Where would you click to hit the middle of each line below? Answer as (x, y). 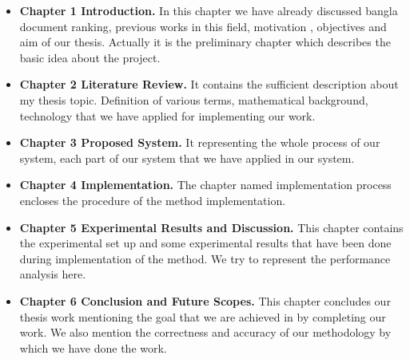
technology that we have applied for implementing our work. (167, 115)
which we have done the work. (93, 347)
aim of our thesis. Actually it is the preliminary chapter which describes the (205, 42)
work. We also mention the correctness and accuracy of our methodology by (205, 332)
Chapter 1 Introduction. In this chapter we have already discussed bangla (209, 10)
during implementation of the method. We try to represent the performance (205, 258)
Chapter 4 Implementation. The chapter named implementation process (205, 185)
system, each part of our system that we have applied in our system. (187, 158)
